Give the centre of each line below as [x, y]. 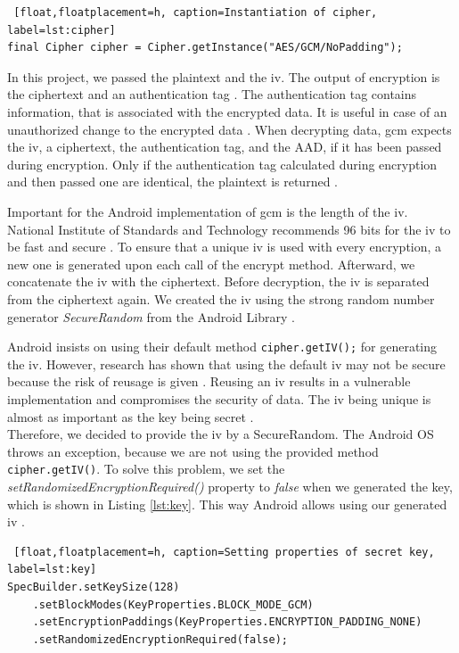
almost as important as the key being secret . [131, 416]
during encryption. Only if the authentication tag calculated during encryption [222, 164]
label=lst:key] [52, 570]
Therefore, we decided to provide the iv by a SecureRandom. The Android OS [221, 434]
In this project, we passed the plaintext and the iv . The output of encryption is [224, 76]
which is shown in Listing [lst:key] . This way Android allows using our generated [227, 504]
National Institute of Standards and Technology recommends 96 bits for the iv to [229, 229]
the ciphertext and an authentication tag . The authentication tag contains [212, 94]
